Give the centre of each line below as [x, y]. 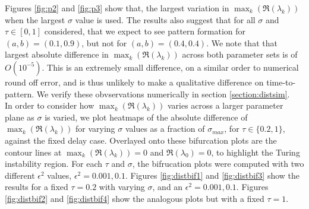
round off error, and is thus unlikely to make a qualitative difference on [134, 82]
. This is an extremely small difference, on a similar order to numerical [170, 67]
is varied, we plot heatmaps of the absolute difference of [146, 117]
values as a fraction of [165, 129]
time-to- [281, 82]
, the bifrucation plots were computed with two [218, 164]
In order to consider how [50, 105]
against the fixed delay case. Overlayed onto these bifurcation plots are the [141, 140]
